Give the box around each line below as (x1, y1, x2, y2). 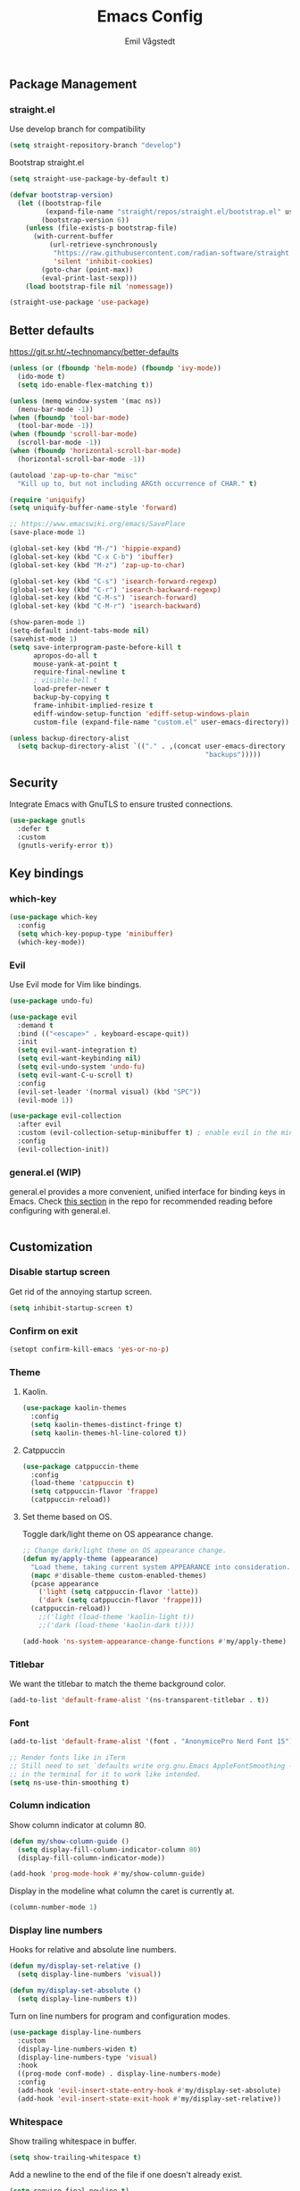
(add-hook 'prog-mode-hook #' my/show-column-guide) (9, 1869, 205, 1878)
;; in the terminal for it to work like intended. (9, 1769, 202, 1779)
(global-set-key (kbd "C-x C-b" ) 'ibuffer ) (9, 552, 174, 561)
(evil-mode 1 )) (17, 1095, 74, 1104)
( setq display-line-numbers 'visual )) (17, 1970, 162, 1979)
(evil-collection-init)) (17, 1145, 110, 1154)
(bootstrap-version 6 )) (41, 215, 129, 224)
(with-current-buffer (32, 232, 114, 241)
